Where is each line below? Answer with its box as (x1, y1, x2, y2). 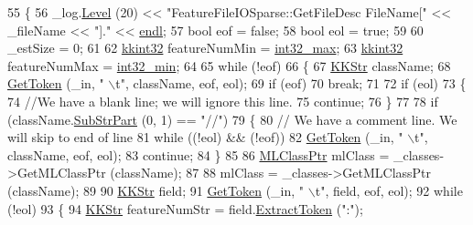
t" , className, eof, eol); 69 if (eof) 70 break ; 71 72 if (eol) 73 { (115, 74, 467, 93)
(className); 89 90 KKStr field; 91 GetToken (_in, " (7, 180, 305, 199)
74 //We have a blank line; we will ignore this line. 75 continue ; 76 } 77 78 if (7, 91, 438, 110)
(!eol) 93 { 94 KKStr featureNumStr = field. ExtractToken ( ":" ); (7, 199, 363, 218)
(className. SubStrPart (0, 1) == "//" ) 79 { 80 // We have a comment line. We (7, 109, 457, 128)
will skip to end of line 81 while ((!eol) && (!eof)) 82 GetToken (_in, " (7, 128, 403, 147)
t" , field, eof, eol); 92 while (315, 180, 463, 199)
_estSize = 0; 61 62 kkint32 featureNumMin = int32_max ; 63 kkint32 (7, 38, 403, 57)
